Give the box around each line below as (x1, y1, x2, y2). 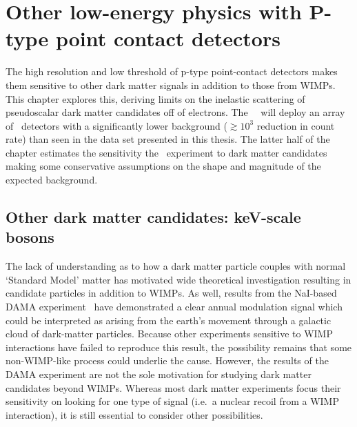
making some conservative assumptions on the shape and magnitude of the (6, 159, 321, 173)
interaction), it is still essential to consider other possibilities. (6, 407, 263, 421)
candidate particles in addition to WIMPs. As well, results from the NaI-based (6, 286, 337, 300)
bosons (6, 226, 54, 248)
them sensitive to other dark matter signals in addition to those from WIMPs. (6, 77, 336, 92)
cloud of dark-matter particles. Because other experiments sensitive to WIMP (6, 326, 333, 341)
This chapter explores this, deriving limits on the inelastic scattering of (6, 91, 305, 106)
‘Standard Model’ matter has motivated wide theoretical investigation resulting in (6, 272, 351, 286)
